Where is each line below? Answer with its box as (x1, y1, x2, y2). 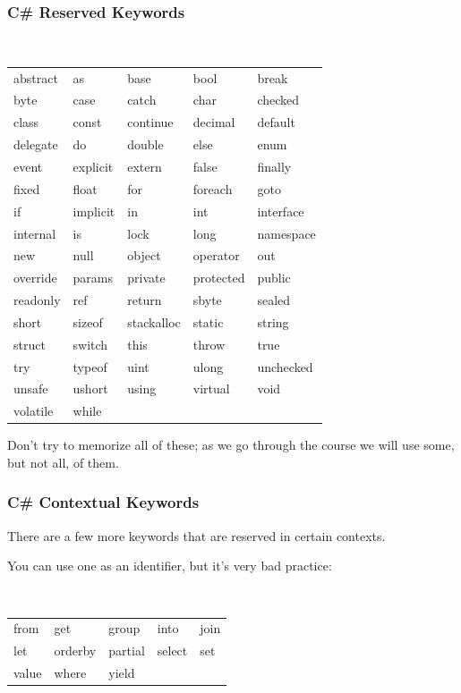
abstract (13, 68, 58, 87)
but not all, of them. (7, 452, 119, 471)
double (127, 135, 164, 154)
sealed (257, 291, 291, 309)
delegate (13, 135, 58, 154)
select (157, 641, 188, 660)
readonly (13, 291, 61, 309)
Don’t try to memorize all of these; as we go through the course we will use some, (7, 435, 455, 454)
